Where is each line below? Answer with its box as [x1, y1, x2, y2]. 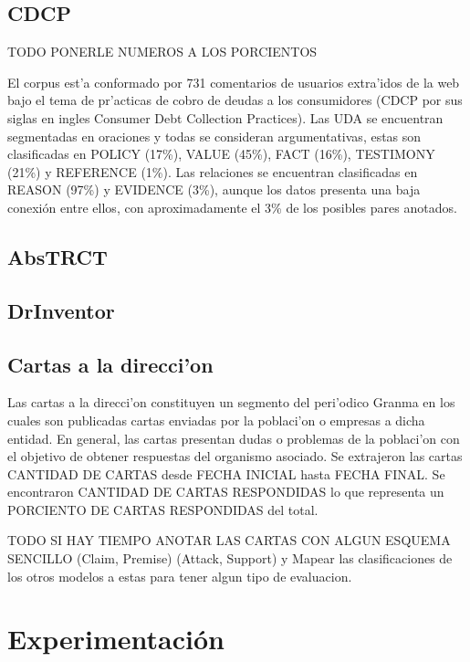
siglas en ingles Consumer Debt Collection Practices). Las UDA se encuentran [7, 108, 444, 127]
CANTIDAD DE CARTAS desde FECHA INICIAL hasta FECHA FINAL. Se [7, 464, 445, 483]
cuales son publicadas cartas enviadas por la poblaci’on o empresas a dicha [7, 410, 425, 429]
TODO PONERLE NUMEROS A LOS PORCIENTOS [7, 42, 318, 61]
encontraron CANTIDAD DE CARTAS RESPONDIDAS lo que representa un [7, 482, 444, 501]
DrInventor [7, 296, 115, 324]
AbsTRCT [7, 242, 108, 270]
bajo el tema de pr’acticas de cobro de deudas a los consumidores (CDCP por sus [7, 90, 463, 110]
